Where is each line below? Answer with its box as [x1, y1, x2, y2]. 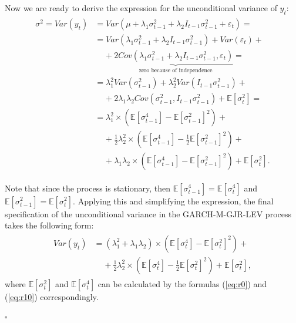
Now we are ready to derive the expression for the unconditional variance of [5, 2, 277, 14]
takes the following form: [5, 219, 94, 231]
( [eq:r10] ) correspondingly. [5, 290, 99, 302]
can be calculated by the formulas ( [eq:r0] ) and [97, 277, 267, 290]
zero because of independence [139, 67, 213, 73]
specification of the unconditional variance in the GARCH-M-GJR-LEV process [5, 207, 291, 220]
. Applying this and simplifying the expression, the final [73, 194, 274, 207]
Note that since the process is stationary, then [5, 181, 171, 194]
